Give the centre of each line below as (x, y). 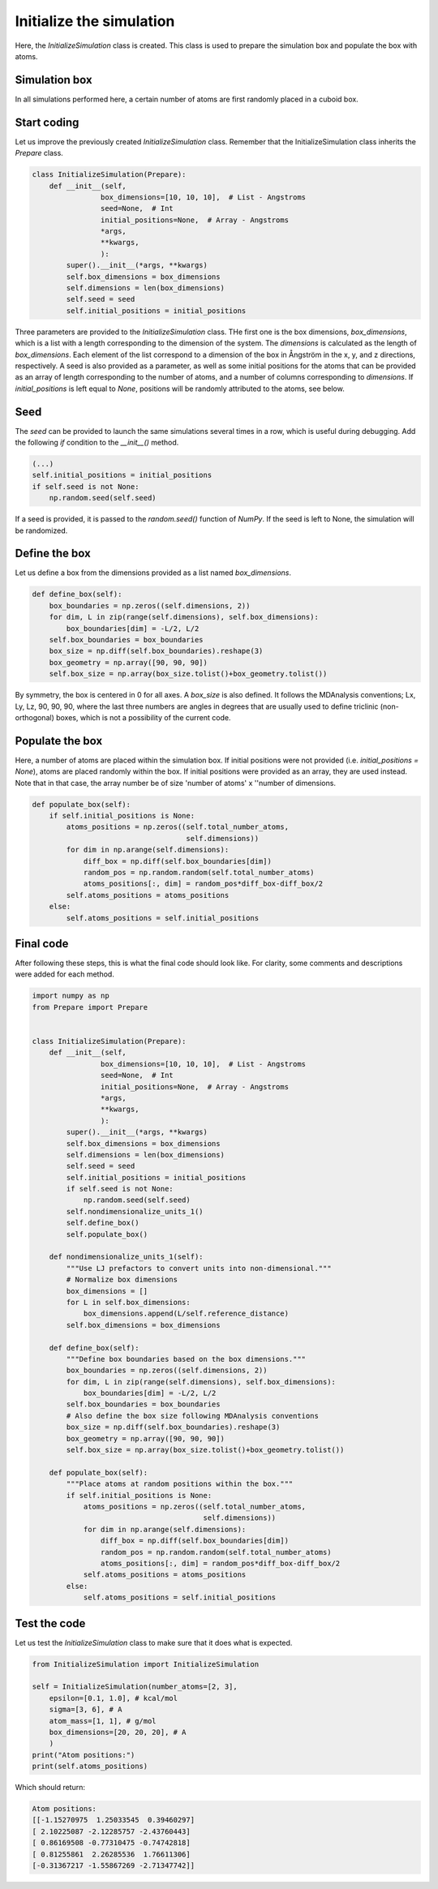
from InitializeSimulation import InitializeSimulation (146, 1664)
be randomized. (41, 530)
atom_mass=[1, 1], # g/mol (103, 1721)
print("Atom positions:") (84, 1755)
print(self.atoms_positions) (90, 1767)
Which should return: (50, 1788)
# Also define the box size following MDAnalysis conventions (193, 1416)
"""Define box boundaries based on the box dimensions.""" (186, 1359)
